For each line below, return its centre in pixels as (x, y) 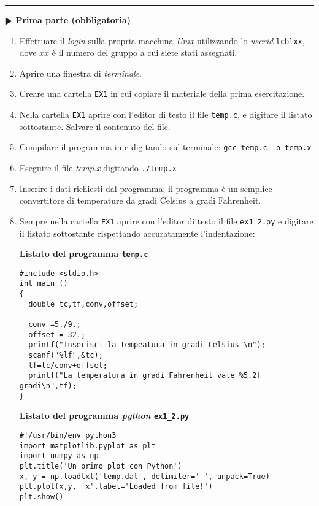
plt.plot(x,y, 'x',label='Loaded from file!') (116, 487)
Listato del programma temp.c (84, 254)
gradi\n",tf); (48, 385)
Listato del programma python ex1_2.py (104, 416)
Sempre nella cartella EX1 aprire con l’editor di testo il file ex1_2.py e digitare (166, 220)
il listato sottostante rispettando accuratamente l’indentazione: (137, 233)
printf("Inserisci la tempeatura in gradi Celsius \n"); (147, 345)
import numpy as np (59, 456)
